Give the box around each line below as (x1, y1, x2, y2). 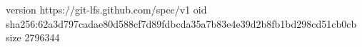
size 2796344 (6, 30, 60, 45)
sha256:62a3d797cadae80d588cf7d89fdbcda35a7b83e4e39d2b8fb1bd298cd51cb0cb (6, 16, 357, 31)
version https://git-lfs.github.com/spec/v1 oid (6, 2, 207, 16)
